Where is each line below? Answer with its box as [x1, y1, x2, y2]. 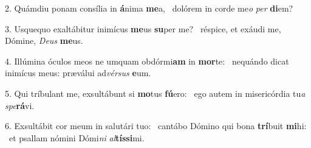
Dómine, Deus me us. [5, 34, 83, 47]
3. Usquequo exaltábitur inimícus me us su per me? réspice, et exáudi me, [5, 22, 281, 35]
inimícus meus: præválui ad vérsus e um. [5, 66, 151, 79]
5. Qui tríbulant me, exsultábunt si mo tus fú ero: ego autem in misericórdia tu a [5, 86, 306, 99]
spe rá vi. [5, 99, 35, 111]
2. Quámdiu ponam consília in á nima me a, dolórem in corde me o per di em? [5, 2, 293, 14]
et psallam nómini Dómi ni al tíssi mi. [9, 131, 145, 144]
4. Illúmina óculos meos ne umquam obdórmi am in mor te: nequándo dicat [5, 54, 289, 67]
